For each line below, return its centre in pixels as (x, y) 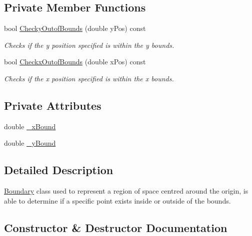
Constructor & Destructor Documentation (116, 227)
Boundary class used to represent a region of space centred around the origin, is (126, 191)
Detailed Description (59, 170)
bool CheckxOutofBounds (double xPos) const (75, 62)
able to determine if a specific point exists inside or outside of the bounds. (117, 200)
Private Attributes (53, 105)
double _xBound (30, 126)
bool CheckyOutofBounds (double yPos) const (75, 28)
